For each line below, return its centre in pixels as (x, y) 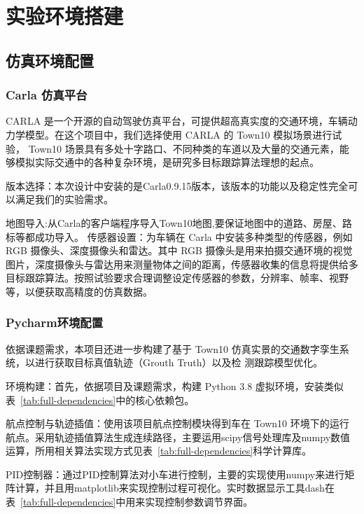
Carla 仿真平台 (47, 95)
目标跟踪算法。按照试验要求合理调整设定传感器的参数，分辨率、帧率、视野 (177, 278)
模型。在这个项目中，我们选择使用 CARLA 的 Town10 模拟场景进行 (178, 134)
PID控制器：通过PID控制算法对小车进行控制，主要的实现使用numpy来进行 (175, 474)
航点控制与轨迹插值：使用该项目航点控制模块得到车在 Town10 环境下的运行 (177, 423)
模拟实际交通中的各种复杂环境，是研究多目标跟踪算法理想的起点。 (167, 162)
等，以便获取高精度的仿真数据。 (79, 291)
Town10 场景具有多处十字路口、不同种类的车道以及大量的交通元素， (184, 148)
